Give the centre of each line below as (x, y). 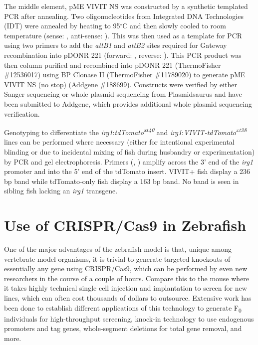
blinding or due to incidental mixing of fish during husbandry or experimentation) (129, 151)
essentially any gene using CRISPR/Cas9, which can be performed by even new (126, 268)
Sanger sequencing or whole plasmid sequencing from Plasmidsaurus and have (123, 94)
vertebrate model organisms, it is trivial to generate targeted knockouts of (117, 259)
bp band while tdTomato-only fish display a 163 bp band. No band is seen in (122, 181)
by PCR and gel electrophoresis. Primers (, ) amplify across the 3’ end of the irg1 (129, 161)
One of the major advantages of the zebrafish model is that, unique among (118, 249)
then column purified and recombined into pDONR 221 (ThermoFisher (113, 65)
